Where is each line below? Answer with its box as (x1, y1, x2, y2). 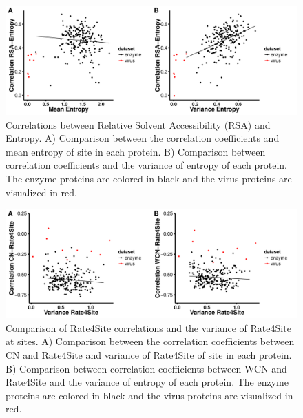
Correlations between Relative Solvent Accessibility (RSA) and (6, 117, 271, 132)
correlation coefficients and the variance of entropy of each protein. (6, 158, 287, 172)
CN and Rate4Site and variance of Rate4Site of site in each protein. (6, 347, 292, 362)
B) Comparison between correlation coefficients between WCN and (6, 361, 287, 375)
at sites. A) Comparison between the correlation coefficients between (6, 334, 295, 348)
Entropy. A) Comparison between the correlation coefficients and (6, 131, 280, 145)
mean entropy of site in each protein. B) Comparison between (6, 144, 266, 158)
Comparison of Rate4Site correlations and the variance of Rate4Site (6, 320, 291, 335)
